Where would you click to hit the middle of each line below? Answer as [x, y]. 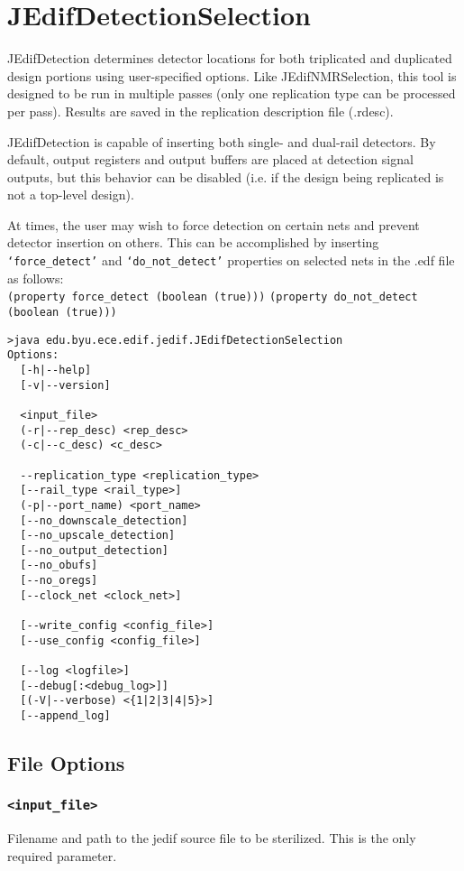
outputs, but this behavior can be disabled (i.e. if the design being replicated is [226, 176]
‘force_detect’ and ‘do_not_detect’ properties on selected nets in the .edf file [231, 260]
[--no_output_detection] [94, 550]
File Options [66, 763]
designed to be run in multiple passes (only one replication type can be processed [232, 93]
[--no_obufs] [59, 565]
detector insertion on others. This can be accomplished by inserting [193, 242]
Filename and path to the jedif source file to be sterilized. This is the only [212, 838]
